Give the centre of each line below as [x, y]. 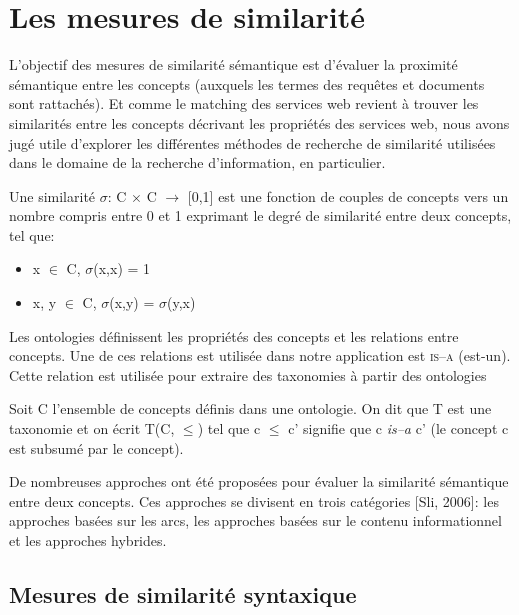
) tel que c [229, 428]
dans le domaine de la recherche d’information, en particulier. [197, 162]
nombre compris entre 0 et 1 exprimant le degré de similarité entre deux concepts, [260, 215]
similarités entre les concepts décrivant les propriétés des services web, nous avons [259, 122]
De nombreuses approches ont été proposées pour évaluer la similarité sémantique [259, 481]
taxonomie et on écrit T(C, [92, 428]
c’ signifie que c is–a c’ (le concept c [398, 428]
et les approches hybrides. [88, 540]
